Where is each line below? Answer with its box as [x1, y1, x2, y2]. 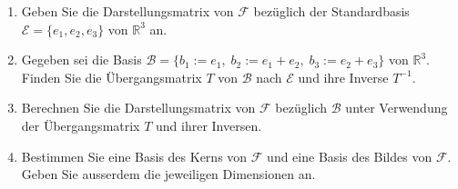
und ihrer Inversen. [156, 115, 262, 134]
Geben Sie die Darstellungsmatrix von [21, 2, 234, 20]
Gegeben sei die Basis [21, 50, 142, 69]
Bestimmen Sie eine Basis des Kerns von [21, 146, 248, 165]
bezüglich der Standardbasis [253, 2, 410, 20]
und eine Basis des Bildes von [267, 146, 433, 165]
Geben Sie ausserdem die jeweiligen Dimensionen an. [21, 164, 316, 184]
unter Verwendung [345, 98, 448, 117]
